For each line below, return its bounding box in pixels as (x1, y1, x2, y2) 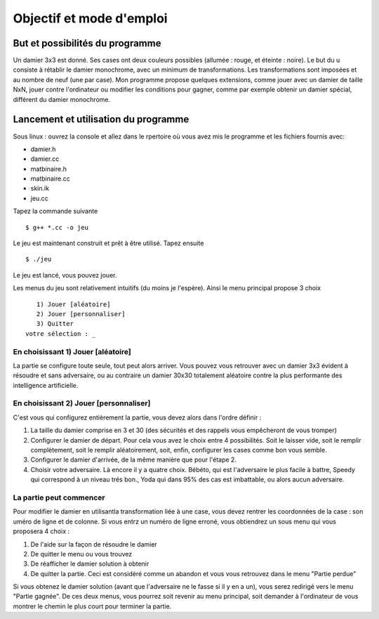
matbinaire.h (30, 164, 67, 173)
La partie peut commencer (13, 493, 105, 502)
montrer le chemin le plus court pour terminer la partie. (13, 601, 172, 611)
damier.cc (30, 155, 60, 163)
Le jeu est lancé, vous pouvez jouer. (13, 271, 117, 279)
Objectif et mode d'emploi (13, 11, 168, 26)
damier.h (30, 145, 56, 153)
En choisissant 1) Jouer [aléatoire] (13, 346, 131, 356)
